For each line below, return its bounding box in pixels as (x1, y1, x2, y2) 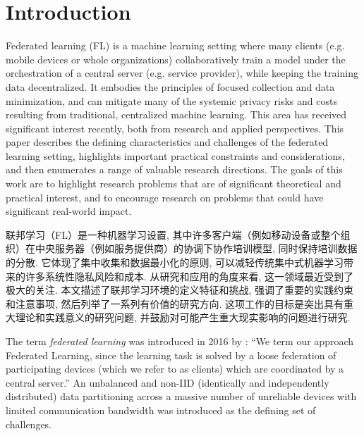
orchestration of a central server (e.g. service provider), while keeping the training (6, 66, 358, 80)
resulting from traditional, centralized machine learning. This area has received (6, 107, 347, 122)
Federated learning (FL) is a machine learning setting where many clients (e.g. (6, 38, 345, 53)
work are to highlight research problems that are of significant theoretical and (6, 176, 341, 191)
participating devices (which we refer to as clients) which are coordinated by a (6, 361, 344, 376)
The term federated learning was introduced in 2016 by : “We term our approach (6, 334, 354, 348)
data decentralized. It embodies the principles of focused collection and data (6, 79, 335, 94)
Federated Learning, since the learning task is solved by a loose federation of (6, 347, 336, 362)
